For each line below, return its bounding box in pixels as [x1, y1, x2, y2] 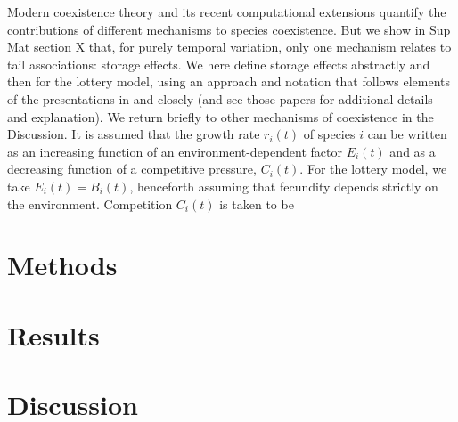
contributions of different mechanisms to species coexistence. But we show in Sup [7, 20, 451, 38]
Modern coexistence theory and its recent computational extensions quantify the [7, 3, 446, 20]
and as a [389, 142, 436, 160]
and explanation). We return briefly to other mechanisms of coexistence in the [7, 107, 434, 126]
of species [303, 125, 356, 143]
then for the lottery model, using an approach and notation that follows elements [7, 72, 450, 91]
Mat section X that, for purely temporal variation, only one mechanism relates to [7, 37, 452, 56]
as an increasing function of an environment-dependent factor [7, 142, 342, 160]
